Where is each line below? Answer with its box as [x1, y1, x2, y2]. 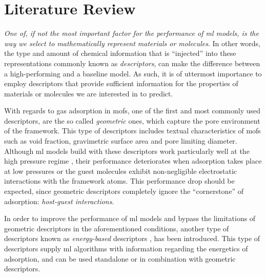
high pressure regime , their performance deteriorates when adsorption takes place [4, 155, 262, 166]
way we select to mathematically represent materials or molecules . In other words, [4, 37, 260, 48]
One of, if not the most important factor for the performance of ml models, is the [4, 28, 259, 38]
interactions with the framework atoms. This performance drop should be [4, 175, 235, 186]
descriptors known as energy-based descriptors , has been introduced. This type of [4, 233, 260, 244]
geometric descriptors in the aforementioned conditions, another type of [4, 223, 229, 233]
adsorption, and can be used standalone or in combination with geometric [4, 253, 236, 264]
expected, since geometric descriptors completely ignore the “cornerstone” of [4, 186, 244, 196]
